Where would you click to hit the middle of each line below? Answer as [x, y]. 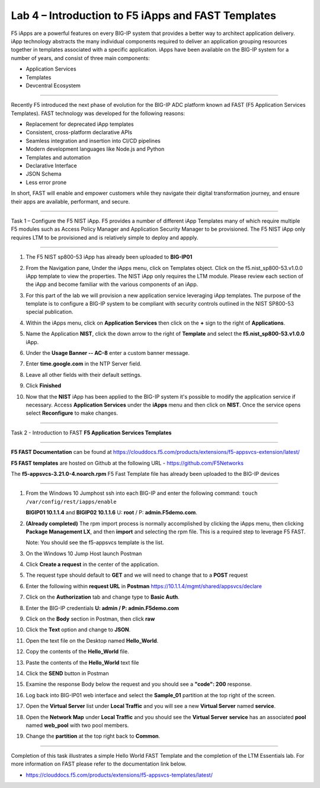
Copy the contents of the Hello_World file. [78, 652]
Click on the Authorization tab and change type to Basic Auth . [103, 597]
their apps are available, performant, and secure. [71, 201]
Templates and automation [58, 157]
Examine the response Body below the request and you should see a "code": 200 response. [139, 684]
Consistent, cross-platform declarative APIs [79, 132]
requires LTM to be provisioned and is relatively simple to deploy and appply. [105, 237]
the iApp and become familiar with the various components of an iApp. [112, 284]
